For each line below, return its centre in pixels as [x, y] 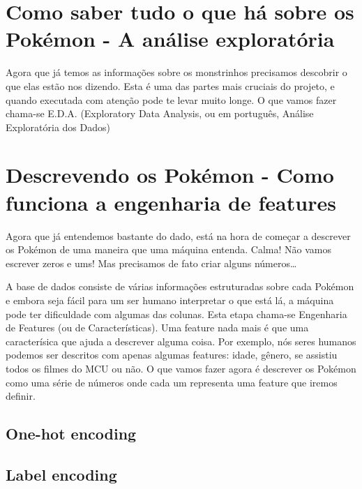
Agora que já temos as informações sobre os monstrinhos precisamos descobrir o [176, 72]
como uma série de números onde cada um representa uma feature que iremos [172, 382]
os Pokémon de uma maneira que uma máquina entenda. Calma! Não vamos [169, 249]
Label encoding [61, 474]
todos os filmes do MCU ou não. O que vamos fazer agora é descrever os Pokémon [181, 368]
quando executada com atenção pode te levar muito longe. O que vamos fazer [171, 99]
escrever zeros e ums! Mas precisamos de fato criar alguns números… [151, 263]
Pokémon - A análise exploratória [170, 39]
